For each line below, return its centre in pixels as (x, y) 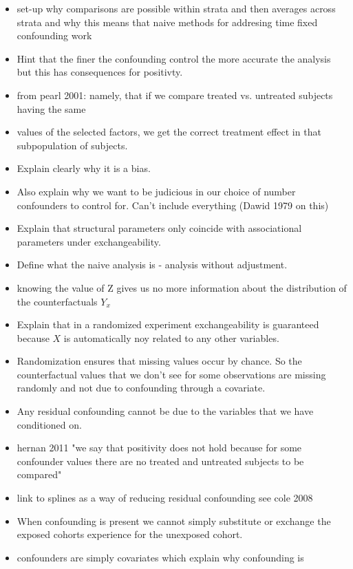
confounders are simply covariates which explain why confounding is (160, 557)
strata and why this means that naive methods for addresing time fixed (167, 22)
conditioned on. (49, 424)
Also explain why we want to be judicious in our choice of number (156, 191)
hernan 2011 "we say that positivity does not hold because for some (159, 448)
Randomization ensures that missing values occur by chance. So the (159, 361)
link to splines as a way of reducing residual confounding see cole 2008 (165, 498)
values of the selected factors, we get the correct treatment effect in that (169, 132)
